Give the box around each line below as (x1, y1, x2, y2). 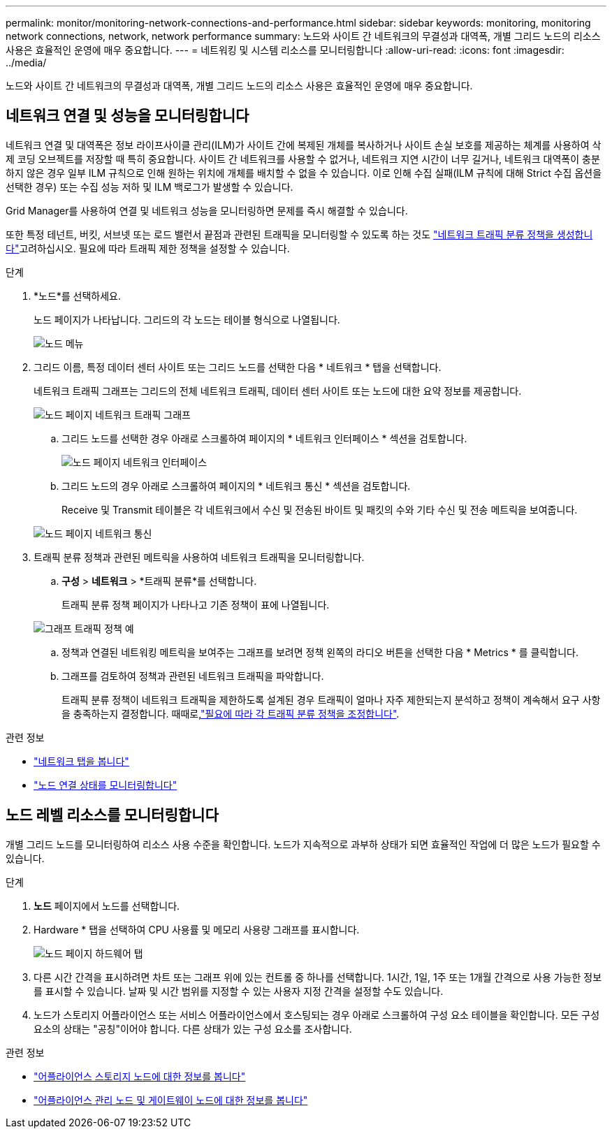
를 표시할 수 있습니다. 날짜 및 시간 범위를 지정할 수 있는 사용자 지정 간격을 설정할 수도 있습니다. (34, 984, 444, 997)
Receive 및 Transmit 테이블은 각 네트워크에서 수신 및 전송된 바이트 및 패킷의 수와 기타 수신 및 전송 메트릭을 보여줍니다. (61, 503, 578, 516)
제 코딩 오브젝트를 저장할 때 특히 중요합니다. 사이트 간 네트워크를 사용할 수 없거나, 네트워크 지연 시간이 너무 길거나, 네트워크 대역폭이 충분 (6, 152, 600, 165)
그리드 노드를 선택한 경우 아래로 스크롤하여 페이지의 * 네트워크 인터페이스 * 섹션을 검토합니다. (61, 432, 467, 444)
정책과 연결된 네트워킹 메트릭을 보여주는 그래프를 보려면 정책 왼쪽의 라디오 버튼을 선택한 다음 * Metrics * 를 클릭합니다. (61, 646, 578, 658)
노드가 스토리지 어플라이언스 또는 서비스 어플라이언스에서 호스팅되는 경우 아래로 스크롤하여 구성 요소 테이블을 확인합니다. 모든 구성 (34, 1008, 600, 1021)
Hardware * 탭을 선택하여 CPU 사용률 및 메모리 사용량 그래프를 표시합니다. (34, 923, 360, 936)
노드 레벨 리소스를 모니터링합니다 (6, 806, 219, 824)
